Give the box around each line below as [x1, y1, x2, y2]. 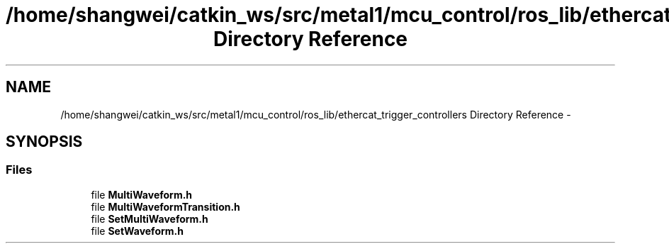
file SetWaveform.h [91, 224, 184, 237]
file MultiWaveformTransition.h [91, 200, 240, 213]
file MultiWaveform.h [91, 188, 193, 201]
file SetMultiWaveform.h [91, 212, 208, 225]
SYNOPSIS [6, 133, 83, 151]
